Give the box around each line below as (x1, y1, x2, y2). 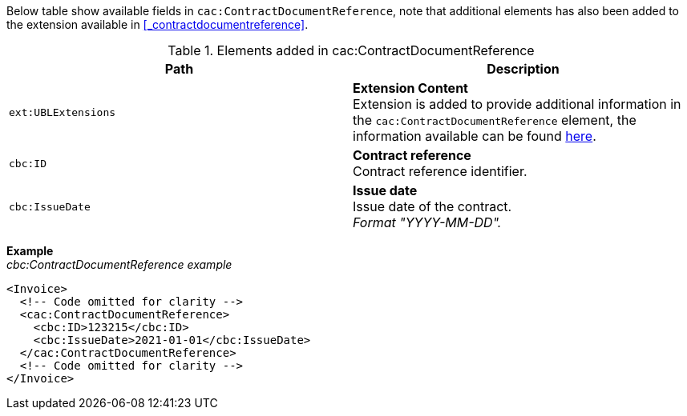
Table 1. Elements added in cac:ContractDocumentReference (168, 42, 535, 58)
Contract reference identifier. (353, 163, 527, 179)
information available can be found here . (353, 128, 596, 144)
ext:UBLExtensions (9, 106, 116, 118)
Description (487, 61, 560, 77)
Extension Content (353, 80, 468, 96)
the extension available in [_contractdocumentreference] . (6, 18, 309, 31)
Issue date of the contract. (353, 198, 512, 214)
